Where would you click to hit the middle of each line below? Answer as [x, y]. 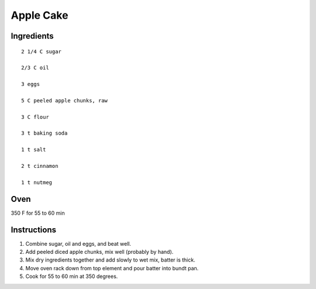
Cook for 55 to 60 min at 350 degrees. [72, 276]
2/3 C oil [35, 68]
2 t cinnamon [40, 166]
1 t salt [34, 150]
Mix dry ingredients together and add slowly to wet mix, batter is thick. [110, 260]
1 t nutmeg [37, 182]
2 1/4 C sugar [41, 51]
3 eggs [31, 84]
